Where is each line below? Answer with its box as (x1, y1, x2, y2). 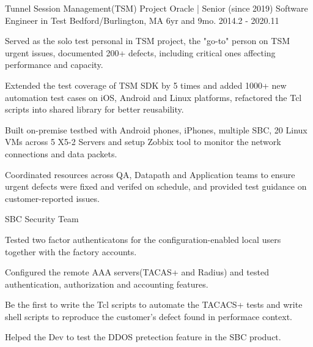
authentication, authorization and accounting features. (5, 277, 208, 290)
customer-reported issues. (5, 192, 100, 204)
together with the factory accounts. (5, 245, 137, 258)
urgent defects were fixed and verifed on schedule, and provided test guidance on (5, 180, 307, 193)
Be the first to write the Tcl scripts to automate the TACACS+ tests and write (5, 298, 303, 311)
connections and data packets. (5, 147, 117, 160)
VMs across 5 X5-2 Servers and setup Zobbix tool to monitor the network (5, 135, 281, 148)
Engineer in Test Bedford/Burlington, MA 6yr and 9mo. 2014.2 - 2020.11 (5, 13, 279, 26)
